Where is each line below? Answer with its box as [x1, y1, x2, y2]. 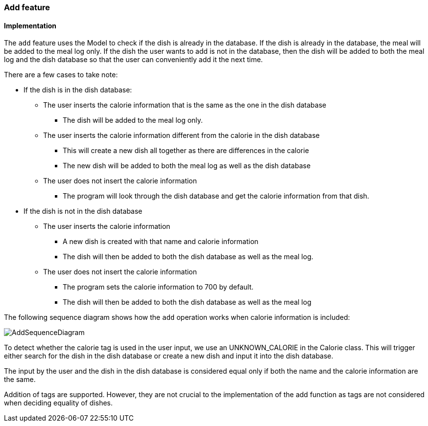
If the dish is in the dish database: [24, 86, 132, 94]
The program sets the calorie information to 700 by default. [63, 283, 254, 291]
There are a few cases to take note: [4, 70, 118, 79]
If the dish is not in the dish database [24, 207, 143, 216]
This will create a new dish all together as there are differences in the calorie [63, 146, 309, 155]
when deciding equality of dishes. [4, 399, 113, 407]
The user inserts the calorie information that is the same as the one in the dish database [43, 101, 327, 110]
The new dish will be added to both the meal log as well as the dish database [63, 161, 311, 170]
